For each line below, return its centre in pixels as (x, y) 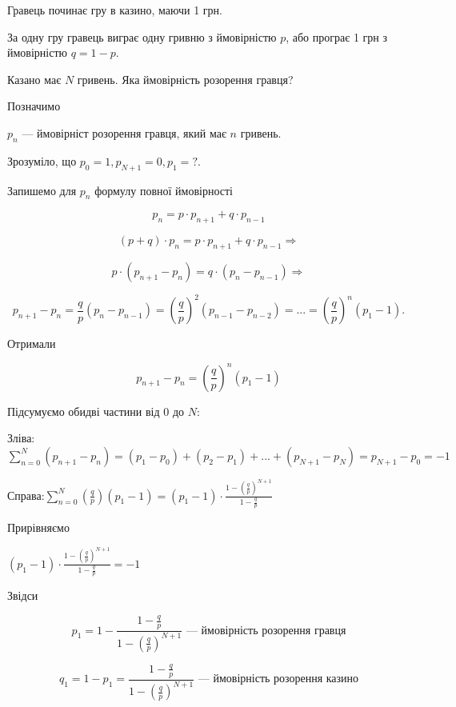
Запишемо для (42, 190)
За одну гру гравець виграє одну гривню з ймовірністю (142, 36)
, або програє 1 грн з (336, 36)
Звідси (23, 595)
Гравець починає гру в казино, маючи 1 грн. (115, 10)
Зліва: (21, 438)
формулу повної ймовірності (164, 190)
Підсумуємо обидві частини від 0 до (96, 411)
